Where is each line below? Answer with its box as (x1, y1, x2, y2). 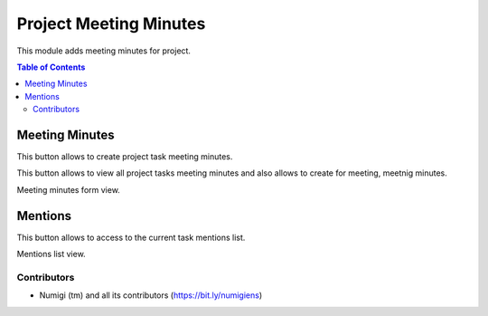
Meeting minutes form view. (16, 184, 121, 195)
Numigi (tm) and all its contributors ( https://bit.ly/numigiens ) (39, 290, 263, 301)
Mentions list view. (16, 249, 86, 260)
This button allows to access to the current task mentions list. (16, 232, 246, 243)
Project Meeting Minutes (16, 14, 206, 34)
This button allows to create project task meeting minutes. (16, 151, 233, 162)
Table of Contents (16, 62, 86, 72)
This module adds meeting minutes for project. (16, 45, 192, 56)
